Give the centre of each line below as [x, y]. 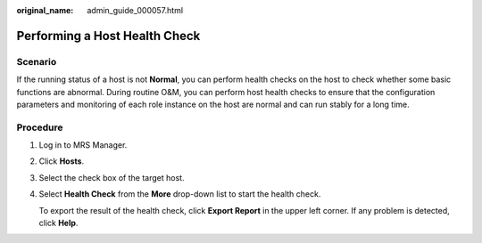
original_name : [45, 10]
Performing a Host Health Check [108, 36]
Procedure [40, 127]
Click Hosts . [62, 161]
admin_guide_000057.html [135, 10]
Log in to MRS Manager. [83, 145]
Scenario [37, 61]
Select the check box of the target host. [112, 177]
